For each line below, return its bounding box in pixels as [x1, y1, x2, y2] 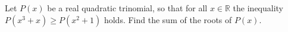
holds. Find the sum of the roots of [104, 13, 232, 25]
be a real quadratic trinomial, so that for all [47, 2, 208, 14]
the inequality [233, 2, 284, 14]
